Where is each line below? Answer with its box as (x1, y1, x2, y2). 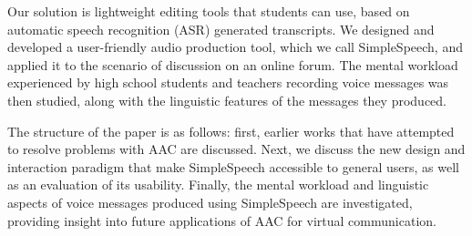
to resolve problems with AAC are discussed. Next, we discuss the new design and (7, 139, 466, 159)
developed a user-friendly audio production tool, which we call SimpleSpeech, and (7, 37, 463, 56)
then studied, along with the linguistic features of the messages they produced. (7, 90, 446, 109)
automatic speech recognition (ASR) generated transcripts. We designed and (7, 19, 435, 38)
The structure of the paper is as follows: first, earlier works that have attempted (7, 121, 455, 140)
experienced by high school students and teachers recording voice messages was (7, 73, 449, 92)
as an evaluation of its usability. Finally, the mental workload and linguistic (7, 175, 429, 194)
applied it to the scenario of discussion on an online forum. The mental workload (7, 55, 458, 74)
